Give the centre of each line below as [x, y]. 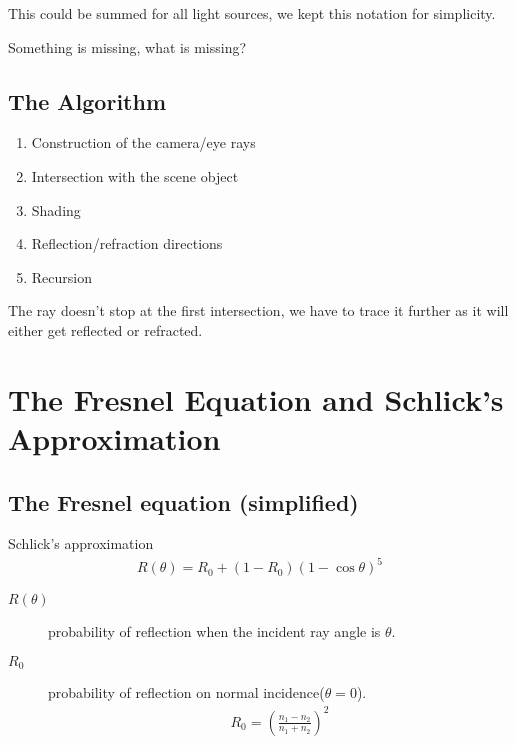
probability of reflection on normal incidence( [186, 692]
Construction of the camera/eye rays [143, 142]
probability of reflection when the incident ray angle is [214, 631]
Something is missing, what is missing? [127, 46]
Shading [56, 209]
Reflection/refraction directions [127, 243]
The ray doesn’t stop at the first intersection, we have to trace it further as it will [258, 310]
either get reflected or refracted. [105, 329]
